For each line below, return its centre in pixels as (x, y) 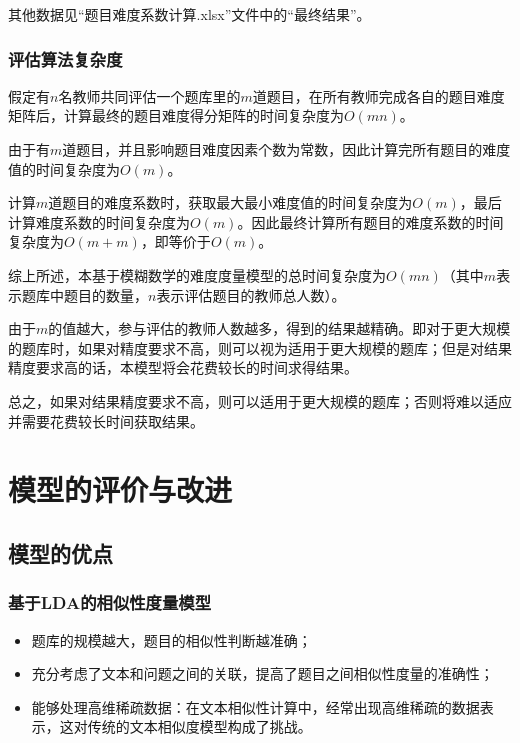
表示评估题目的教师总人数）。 (251, 294)
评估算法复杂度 (65, 58)
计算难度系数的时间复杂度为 (99, 221)
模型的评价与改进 (120, 489)
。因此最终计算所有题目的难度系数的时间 (370, 221)
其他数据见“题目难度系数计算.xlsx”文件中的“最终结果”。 (189, 14)
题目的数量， (105, 294)
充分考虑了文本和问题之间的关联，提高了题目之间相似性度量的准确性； (262, 673)
